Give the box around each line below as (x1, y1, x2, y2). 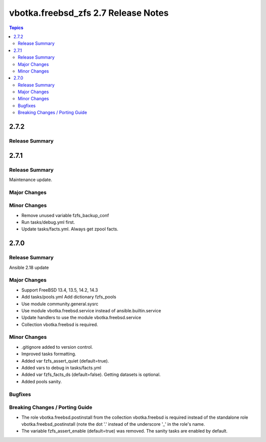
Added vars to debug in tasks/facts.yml (21, 365, 101, 371)
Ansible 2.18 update (9, 264, 49, 270)
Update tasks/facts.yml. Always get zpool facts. (21, 226, 118, 232)
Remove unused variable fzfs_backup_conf (21, 212, 109, 218)
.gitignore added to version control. (21, 344, 93, 350)
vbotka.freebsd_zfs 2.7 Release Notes (9, 7, 169, 18)
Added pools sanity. (21, 378, 62, 384)
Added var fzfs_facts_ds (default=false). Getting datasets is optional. (21, 371, 161, 377)
